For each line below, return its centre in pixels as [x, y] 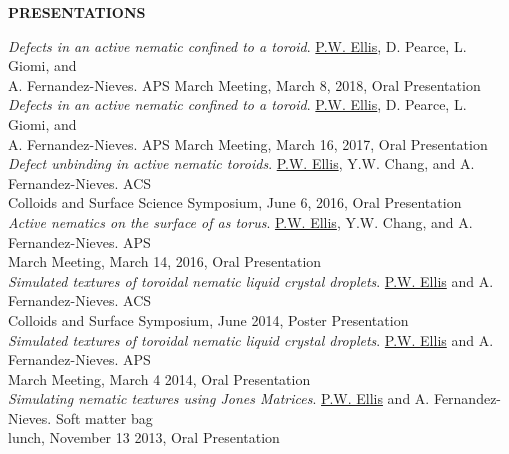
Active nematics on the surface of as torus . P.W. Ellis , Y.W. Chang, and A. [240, 221]
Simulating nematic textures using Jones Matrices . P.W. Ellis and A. [219, 398]
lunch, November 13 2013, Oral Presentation [144, 437]
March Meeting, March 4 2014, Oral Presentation [159, 378]
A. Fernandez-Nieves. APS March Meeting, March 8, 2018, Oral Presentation [244, 84]
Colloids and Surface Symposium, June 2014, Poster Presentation [208, 319]
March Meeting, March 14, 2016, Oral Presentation [165, 261]
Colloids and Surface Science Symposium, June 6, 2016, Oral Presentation [235, 202]
